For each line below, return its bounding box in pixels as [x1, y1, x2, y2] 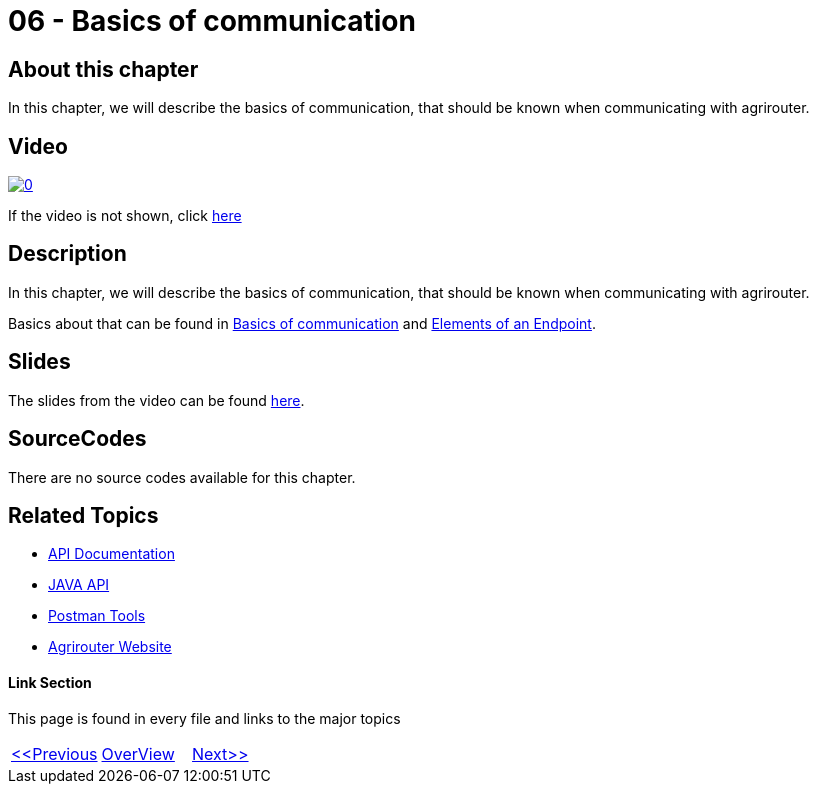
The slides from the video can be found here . [8, 391, 305, 409]
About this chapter [8, 56, 199, 82]
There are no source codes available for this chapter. [8, 468, 356, 486]
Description [8, 241, 127, 267]
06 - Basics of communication [8, 4, 416, 38]
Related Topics [8, 502, 159, 528]
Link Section [8, 674, 92, 691]
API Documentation [48, 545, 175, 563]
